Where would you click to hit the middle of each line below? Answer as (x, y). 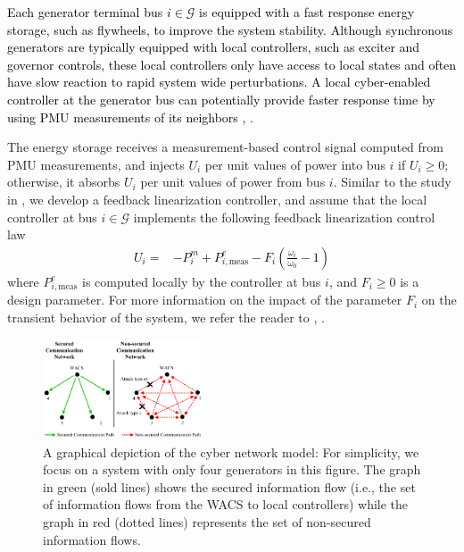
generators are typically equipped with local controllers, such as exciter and (214, 47)
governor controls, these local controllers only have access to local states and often (232, 64)
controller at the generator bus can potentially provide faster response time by (221, 99)
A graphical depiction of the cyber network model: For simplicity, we (231, 452)
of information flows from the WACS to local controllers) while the (226, 504)
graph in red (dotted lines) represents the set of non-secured (207, 521)
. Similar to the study (392, 182)
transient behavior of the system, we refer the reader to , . (166, 318)
